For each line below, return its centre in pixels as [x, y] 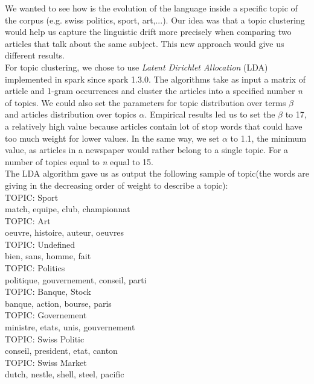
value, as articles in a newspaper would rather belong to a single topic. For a [146, 150]
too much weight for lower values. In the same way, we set [112, 138]
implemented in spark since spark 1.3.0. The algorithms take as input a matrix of [155, 79]
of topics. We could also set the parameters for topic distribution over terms [146, 102]
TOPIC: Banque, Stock [48, 291]
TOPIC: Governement [46, 315]
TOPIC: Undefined [40, 244]
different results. [35, 55]
